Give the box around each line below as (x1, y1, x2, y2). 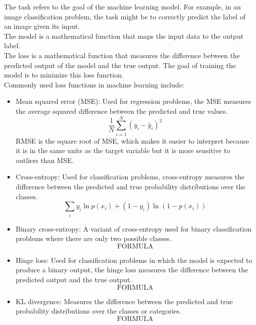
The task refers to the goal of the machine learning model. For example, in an (4, 1, 241, 11)
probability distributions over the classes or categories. (15, 306, 181, 316)
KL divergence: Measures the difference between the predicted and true (15, 296, 233, 306)
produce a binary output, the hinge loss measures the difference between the (15, 264, 248, 275)
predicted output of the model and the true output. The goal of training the (4, 60, 236, 70)
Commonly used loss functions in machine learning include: (4, 79, 184, 89)
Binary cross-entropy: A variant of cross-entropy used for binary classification (15, 223, 252, 234)
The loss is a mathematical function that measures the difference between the (4, 50, 240, 60)
